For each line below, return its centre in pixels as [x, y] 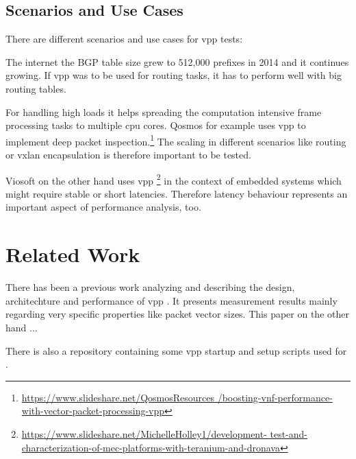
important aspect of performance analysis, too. [103, 207]
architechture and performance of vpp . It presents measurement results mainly [171, 300]
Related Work [73, 254]
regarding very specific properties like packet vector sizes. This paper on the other [177, 314]
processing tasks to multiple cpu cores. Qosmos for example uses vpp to [156, 125]
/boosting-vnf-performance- [275, 397]
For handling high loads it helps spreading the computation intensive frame [164, 111]
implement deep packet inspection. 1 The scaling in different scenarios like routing [176, 140]
